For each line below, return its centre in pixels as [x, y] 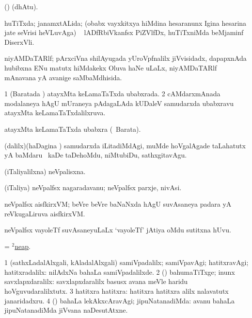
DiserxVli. [19, 42]
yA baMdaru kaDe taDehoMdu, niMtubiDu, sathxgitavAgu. [96, 155]
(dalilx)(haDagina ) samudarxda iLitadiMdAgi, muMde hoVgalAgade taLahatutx [125, 145]
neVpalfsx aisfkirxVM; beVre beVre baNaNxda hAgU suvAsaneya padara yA [118, 203]
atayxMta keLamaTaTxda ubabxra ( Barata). [73, 129]
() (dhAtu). [21, 6]
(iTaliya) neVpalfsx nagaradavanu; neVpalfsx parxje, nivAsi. [93, 187]
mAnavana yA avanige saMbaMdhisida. [63, 77]
